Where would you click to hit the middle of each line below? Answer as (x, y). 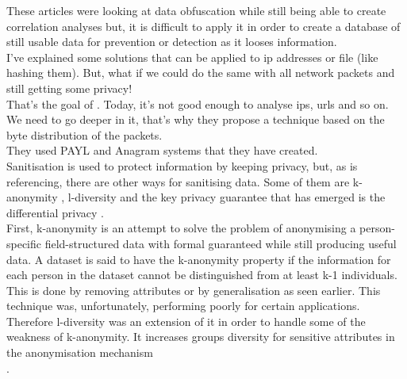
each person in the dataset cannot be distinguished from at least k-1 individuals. (202, 275)
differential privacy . (55, 212)
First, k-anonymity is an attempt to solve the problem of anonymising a (181, 228)
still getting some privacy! (69, 88)
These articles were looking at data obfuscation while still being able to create (196, 10)
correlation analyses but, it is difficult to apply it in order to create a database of (203, 26)
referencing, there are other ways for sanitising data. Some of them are (178, 181)
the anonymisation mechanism (80, 352)
